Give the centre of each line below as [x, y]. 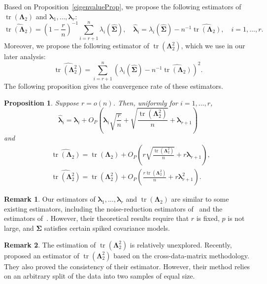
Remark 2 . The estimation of [50, 244]
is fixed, [208, 218]
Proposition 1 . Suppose [41, 102]
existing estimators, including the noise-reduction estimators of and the [113, 208]
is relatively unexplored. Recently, [181, 244]
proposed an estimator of [42, 255]
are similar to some [200, 199]
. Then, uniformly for [145, 102]
